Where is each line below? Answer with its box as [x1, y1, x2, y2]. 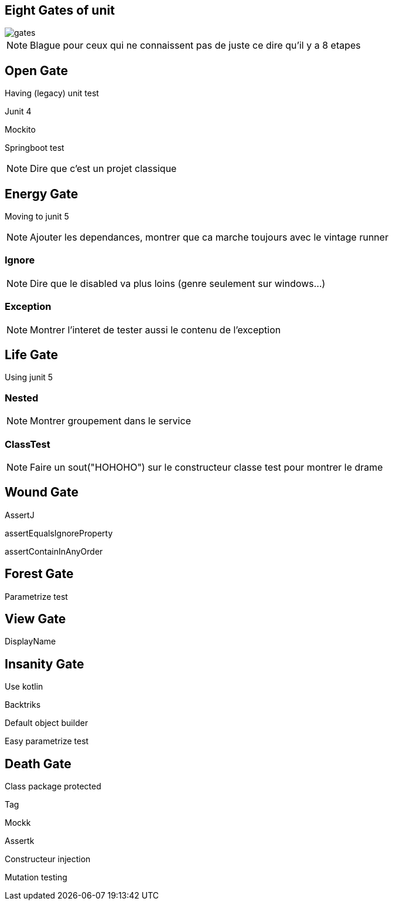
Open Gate [5, 63, 68, 78]
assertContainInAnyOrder [5, 546, 103, 556]
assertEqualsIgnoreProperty [5, 528, 113, 538]
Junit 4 [5, 106, 32, 117]
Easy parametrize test [5, 736, 89, 747]
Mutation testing [5, 872, 67, 883]
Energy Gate [5, 186, 78, 201]
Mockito [5, 124, 36, 135]
